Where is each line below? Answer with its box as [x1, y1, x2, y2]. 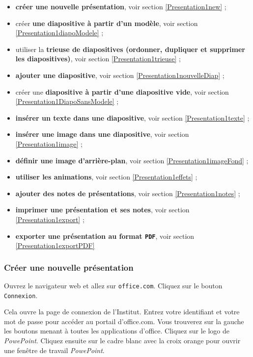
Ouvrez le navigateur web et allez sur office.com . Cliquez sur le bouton [4, 280, 223, 290]
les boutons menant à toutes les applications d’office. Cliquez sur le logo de [4, 326, 229, 336]
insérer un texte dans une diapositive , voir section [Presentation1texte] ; [15, 112, 250, 123]
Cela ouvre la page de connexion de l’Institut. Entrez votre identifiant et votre [4, 306, 240, 317]
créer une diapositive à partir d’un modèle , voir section [15, 18, 198, 28]
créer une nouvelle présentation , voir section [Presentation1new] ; [15, 1, 226, 11]
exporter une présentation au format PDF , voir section [15, 230, 195, 241]
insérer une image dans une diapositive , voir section [15, 129, 189, 139]
